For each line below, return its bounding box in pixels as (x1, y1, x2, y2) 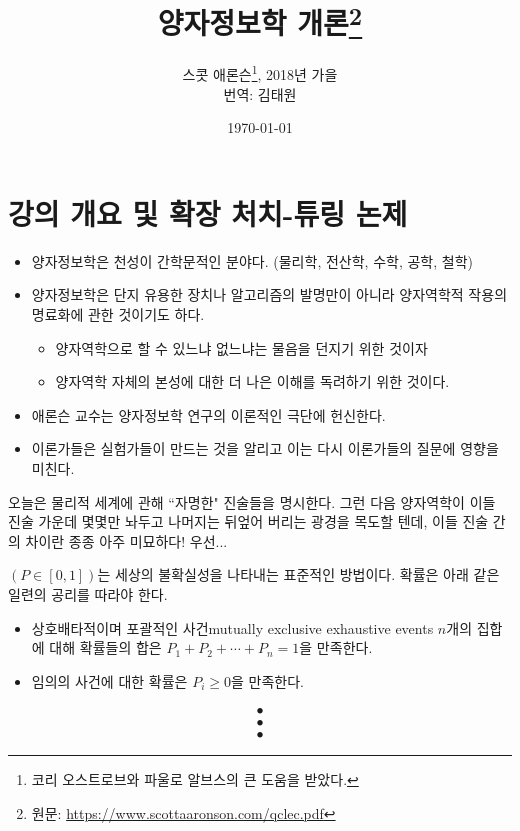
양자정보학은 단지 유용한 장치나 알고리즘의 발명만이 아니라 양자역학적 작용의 (31, 284, 508, 305)
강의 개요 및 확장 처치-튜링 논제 (8, 192, 408, 233)
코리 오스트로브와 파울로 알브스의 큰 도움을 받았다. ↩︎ (31, 769, 359, 790)
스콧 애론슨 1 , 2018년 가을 (182, 61, 338, 85)
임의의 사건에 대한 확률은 (31, 670, 188, 691)
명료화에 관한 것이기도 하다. (31, 304, 205, 325)
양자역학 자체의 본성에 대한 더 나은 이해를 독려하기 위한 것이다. (55, 371, 450, 392)
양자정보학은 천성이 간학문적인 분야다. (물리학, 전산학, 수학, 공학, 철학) (31, 250, 473, 271)
